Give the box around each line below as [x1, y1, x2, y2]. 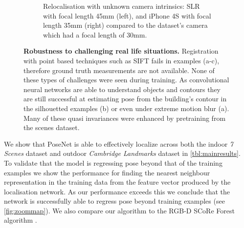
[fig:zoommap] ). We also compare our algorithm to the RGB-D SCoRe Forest [4, 205, 235, 215]
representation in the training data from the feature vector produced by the [4, 177, 231, 187]
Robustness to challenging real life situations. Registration [23, 46, 219, 56]
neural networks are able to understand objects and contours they [23, 84, 221, 94]
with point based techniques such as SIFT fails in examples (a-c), [23, 55, 220, 65]
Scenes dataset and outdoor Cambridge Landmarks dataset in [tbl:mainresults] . [4, 148, 241, 158]
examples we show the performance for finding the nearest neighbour [4, 167, 210, 177]
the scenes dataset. [23, 122, 80, 133]
